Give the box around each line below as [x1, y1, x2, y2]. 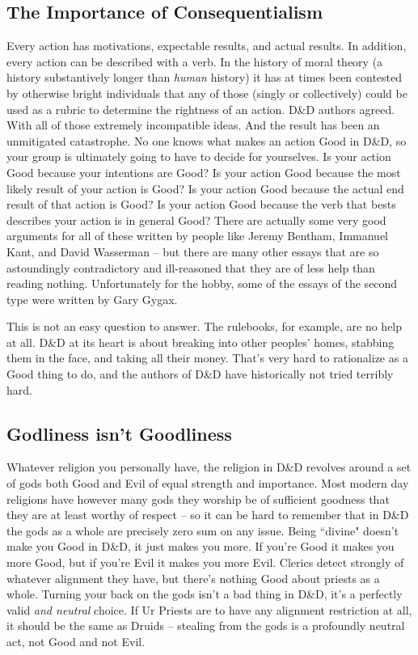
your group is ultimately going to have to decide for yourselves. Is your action [6, 148, 391, 165]
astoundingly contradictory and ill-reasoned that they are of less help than [6, 259, 375, 276]
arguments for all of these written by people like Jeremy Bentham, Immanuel [6, 227, 388, 244]
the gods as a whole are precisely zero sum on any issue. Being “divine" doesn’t [6, 522, 399, 539]
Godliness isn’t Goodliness [6, 420, 232, 446]
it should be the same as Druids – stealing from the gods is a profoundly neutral [6, 617, 405, 634]
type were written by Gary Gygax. [6, 290, 178, 307]
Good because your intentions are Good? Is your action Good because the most [6, 163, 401, 180]
